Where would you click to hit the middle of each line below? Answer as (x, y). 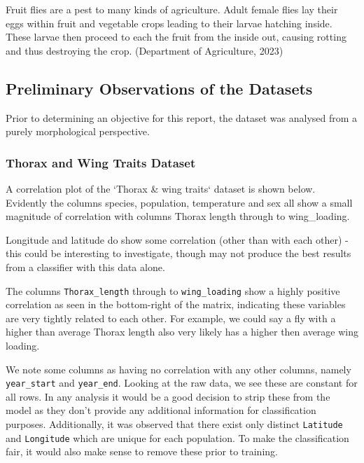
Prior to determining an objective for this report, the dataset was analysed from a (182, 117)
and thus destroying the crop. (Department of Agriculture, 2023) (145, 50)
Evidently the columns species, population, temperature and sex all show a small (179, 202)
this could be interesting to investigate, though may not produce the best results (178, 253)
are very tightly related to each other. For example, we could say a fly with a (171, 318)
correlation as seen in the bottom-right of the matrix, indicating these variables (176, 304)
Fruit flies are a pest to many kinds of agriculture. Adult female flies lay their (172, 9)
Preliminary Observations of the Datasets (159, 88)
